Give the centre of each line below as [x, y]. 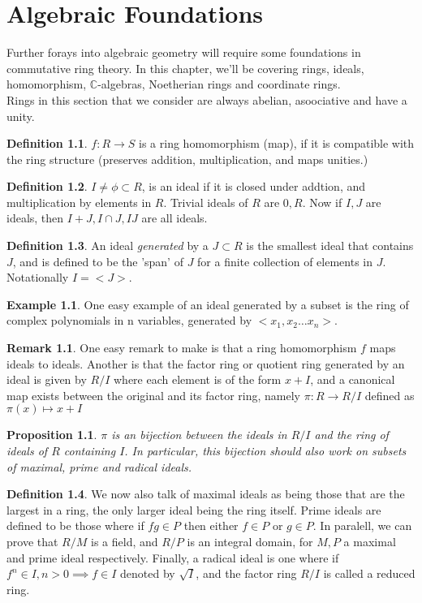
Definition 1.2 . [47, 186]
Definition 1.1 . [47, 143]
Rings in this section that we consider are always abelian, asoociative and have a [207, 99]
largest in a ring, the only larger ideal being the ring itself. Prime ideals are [194, 509]
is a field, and [125, 541]
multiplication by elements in [79, 202]
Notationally [38, 277]
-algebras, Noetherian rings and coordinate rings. [219, 84]
